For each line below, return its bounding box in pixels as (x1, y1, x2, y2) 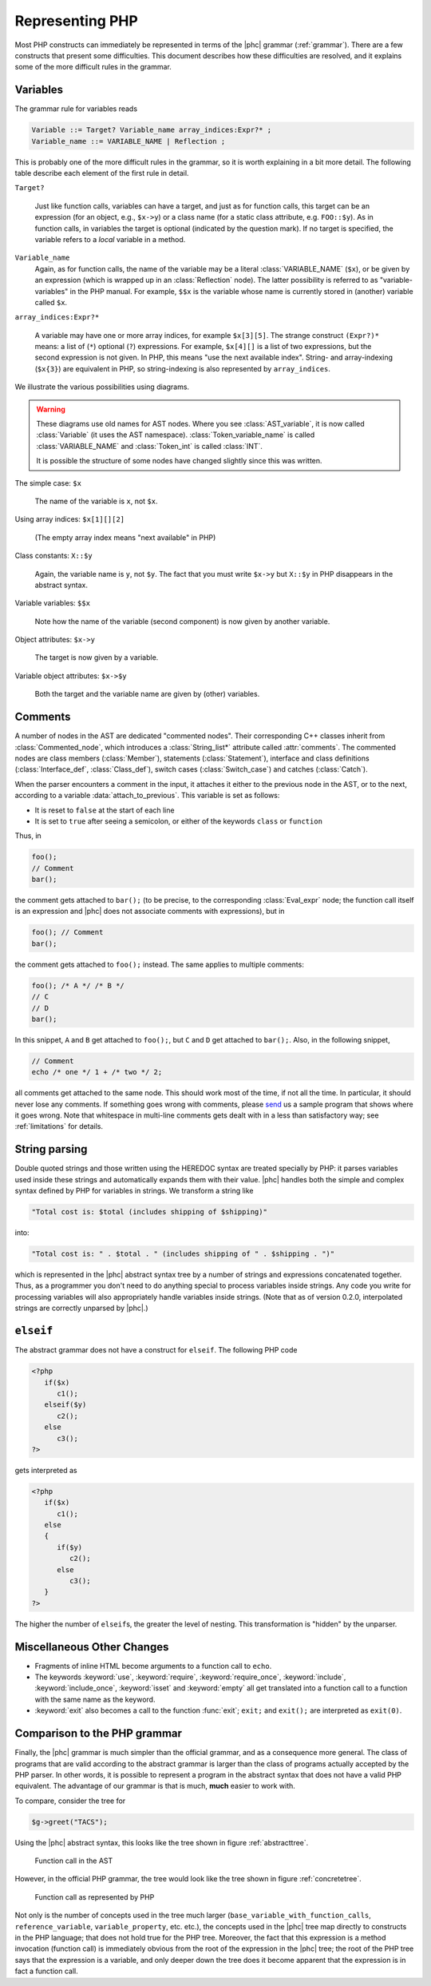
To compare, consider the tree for (14, 1796, 126, 1805)
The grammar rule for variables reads (14, 104, 138, 113)
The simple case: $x (14, 478, 81, 487)
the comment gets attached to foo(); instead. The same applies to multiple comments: (14, 959, 305, 969)
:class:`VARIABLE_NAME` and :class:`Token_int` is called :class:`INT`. (36, 441, 263, 451)
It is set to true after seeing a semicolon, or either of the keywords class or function (34, 816, 323, 826)
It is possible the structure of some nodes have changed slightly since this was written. (36, 456, 322, 466)
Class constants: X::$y (14, 551, 93, 561)
